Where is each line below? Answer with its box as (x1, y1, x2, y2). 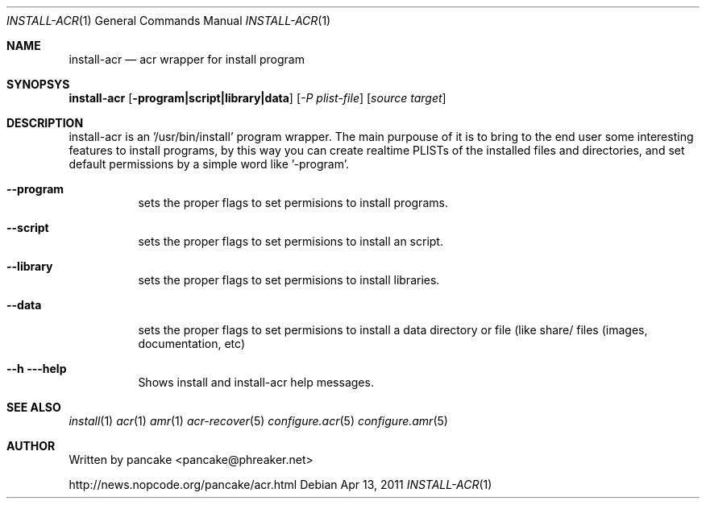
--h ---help (6, 362, 67, 375)
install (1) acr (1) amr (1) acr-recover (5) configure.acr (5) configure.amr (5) (69, 414, 448, 428)
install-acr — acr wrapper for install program (69, 52, 305, 66)
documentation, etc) (138, 337, 246, 350)
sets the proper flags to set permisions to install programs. (138, 196, 448, 209)
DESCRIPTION (6, 116, 84, 130)
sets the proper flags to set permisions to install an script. (138, 234, 443, 248)
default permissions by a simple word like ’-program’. (69, 157, 350, 171)
